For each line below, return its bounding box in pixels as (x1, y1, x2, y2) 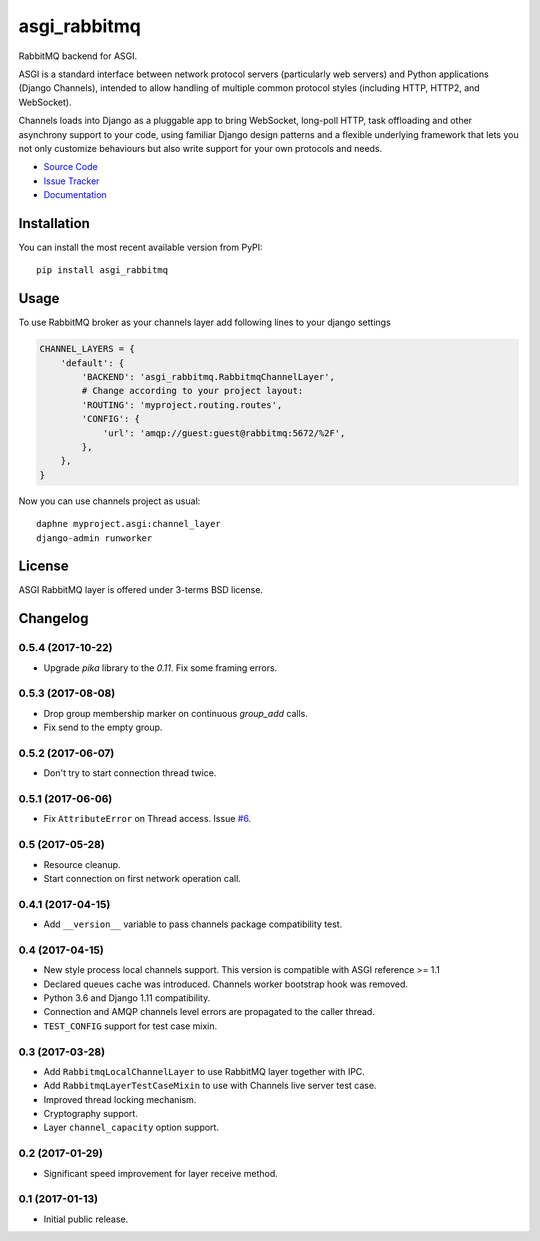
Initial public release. (43, 1213, 129, 1225)
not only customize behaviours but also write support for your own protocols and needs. (18, 142, 383, 154)
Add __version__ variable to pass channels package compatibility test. (43, 918, 343, 930)
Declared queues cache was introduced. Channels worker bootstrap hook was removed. (43, 978, 409, 990)
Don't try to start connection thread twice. (43, 767, 217, 779)
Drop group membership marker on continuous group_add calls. (43, 707, 309, 719)
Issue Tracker (43, 175, 100, 187)
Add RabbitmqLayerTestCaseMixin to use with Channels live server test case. (43, 1080, 377, 1092)
